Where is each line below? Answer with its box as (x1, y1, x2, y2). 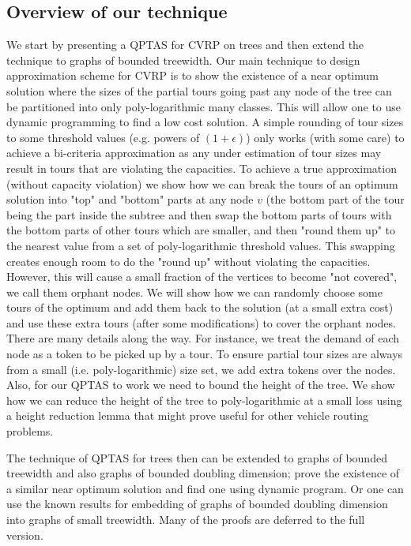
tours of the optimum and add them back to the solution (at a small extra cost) (6, 299, 394, 316)
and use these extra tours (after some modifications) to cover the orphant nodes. (6, 314, 396, 331)
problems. (6, 423, 54, 439)
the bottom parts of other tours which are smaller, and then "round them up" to (6, 222, 396, 238)
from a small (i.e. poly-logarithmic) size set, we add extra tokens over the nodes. (6, 361, 396, 377)
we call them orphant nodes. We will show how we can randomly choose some (6, 283, 383, 300)
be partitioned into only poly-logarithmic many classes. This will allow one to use (6, 98, 402, 114)
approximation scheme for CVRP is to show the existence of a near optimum (6, 67, 379, 84)
